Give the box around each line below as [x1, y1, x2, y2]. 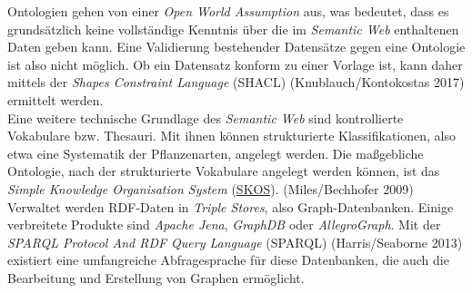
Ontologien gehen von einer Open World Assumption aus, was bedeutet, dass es [7, 2, 449, 20]
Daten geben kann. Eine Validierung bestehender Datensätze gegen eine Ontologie [7, 37, 466, 56]
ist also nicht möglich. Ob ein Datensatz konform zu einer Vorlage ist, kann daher [7, 54, 463, 73]
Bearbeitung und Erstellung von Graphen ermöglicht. [7, 268, 305, 287]
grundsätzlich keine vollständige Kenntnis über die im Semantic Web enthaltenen [7, 19, 459, 38]
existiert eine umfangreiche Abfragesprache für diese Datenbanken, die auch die [7, 250, 449, 269]
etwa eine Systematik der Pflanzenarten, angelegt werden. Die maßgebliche [7, 143, 424, 162]
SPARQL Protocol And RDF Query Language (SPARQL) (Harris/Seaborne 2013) [7, 232, 463, 251]
